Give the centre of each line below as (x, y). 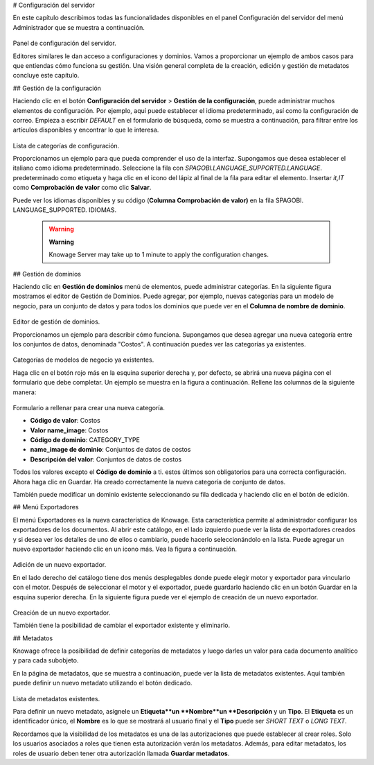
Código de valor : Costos (65, 421)
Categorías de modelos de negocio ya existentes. (83, 360)
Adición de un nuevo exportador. (60, 565)
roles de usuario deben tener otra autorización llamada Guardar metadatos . (121, 753)
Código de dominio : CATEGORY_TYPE (85, 440)
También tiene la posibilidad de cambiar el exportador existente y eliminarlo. (122, 625)
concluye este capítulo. (46, 76)
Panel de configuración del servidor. (65, 43)
